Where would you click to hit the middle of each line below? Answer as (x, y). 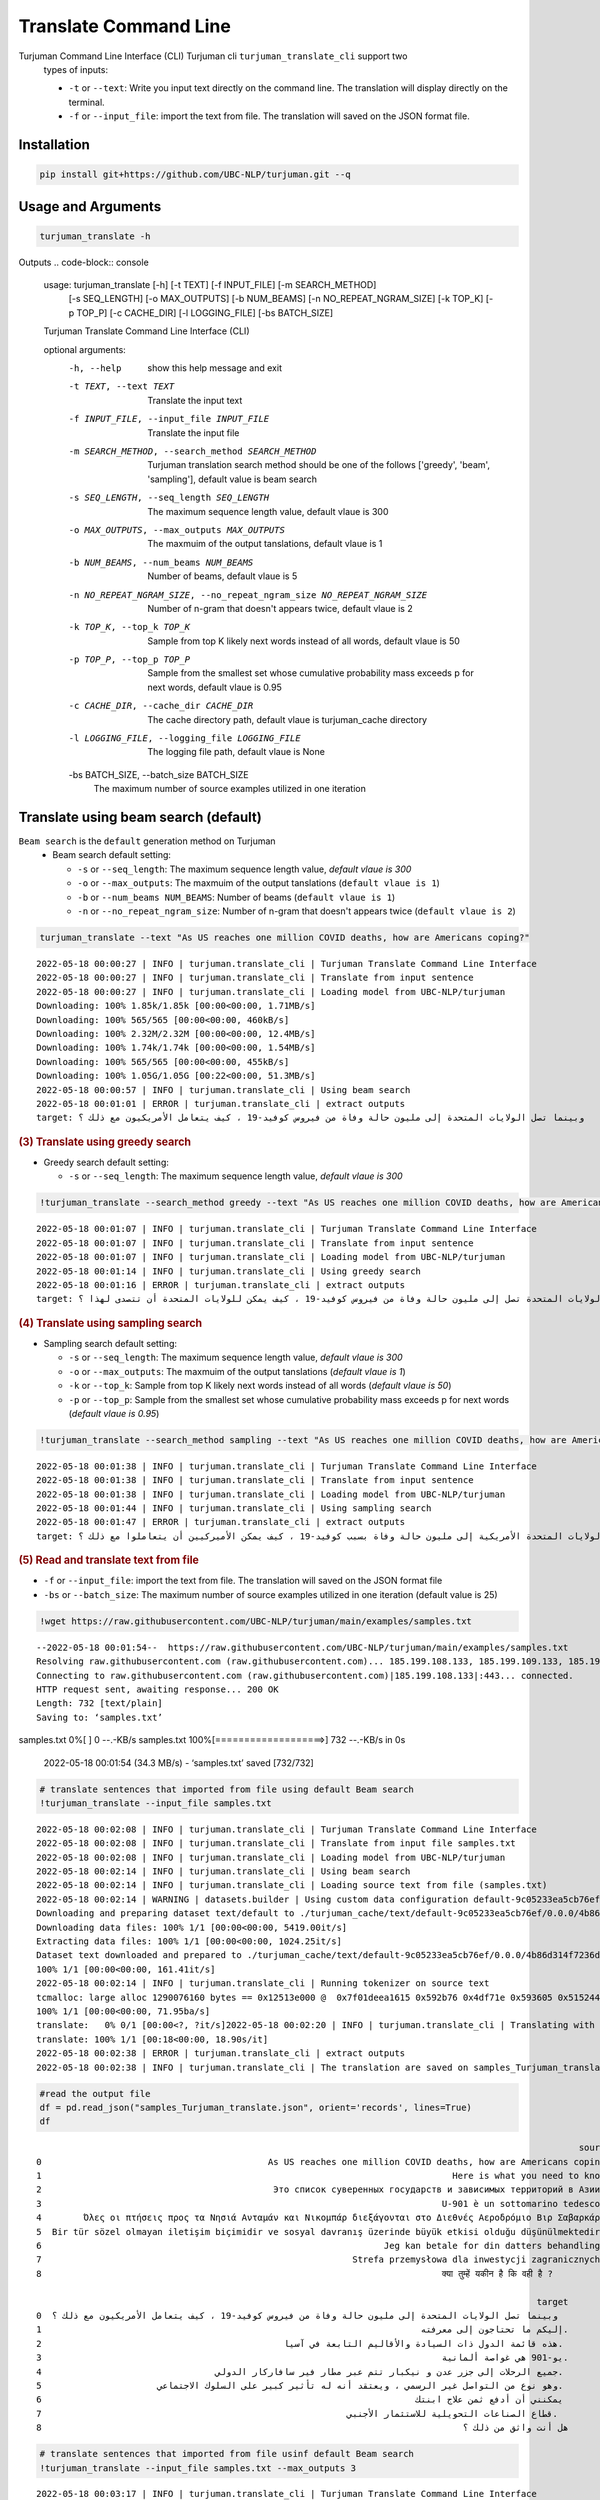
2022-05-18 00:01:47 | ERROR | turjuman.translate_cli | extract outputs (221, 1522)
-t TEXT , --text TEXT (121, 386)
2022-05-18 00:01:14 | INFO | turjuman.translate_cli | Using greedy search (229, 1271)
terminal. (86, 102)
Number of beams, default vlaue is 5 (222, 576)
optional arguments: (85, 349)
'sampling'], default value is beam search (232, 479)
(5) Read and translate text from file (108, 1560)
